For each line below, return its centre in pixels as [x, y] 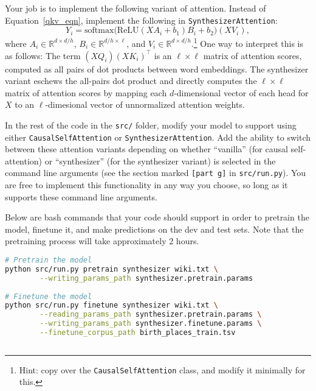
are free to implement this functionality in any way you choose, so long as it [146, 185]
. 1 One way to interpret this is [247, 42]
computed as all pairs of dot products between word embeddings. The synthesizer [157, 69]
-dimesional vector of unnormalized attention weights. [145, 104]
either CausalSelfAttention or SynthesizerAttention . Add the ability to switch [158, 137]
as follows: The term [43, 55]
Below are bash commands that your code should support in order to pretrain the [157, 217]
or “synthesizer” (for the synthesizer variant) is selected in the [160, 160]
